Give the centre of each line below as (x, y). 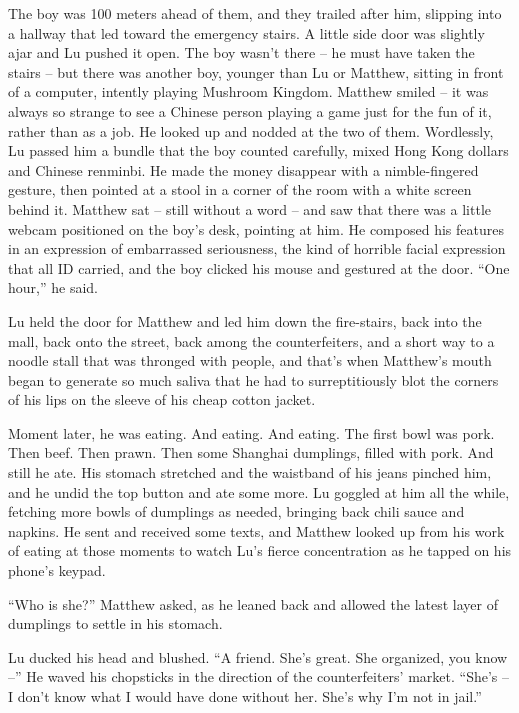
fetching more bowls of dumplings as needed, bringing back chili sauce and (236, 511)
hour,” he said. (53, 287)
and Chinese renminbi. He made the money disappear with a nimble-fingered (243, 169)
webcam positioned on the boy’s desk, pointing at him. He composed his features (256, 228)
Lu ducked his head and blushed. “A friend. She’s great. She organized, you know (258, 656)
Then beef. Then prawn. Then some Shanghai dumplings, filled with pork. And (251, 452)
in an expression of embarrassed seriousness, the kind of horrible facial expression (257, 248)
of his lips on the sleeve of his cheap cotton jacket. (162, 399)
